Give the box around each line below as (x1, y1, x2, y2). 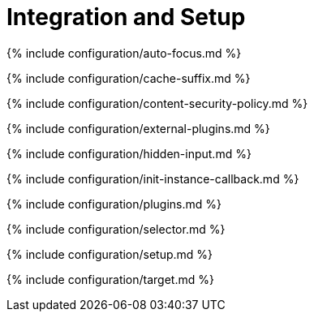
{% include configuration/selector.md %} (6, 221, 226, 236)
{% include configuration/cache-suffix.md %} (6, 71, 251, 85)
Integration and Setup (6, 3, 246, 31)
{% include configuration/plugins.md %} (6, 196, 222, 211)
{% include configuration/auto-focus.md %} (6, 45, 242, 60)
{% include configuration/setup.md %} (6, 247, 213, 261)
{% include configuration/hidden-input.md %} (6, 146, 252, 161)
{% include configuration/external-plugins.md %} (6, 121, 270, 135)
